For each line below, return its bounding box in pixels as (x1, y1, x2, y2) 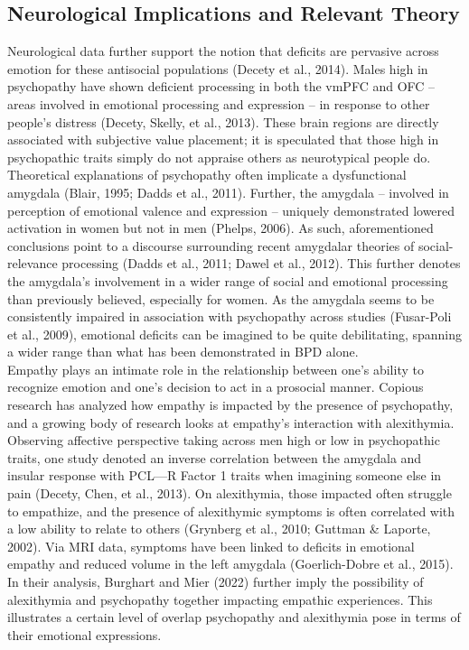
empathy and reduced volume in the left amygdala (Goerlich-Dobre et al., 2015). (7, 554, 454, 573)
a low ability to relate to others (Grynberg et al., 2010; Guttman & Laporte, (7, 519, 431, 538)
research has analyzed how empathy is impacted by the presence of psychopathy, (7, 395, 454, 414)
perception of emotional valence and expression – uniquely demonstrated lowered (7, 200, 455, 219)
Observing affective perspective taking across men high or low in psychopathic (7, 431, 440, 450)
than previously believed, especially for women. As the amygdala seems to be (7, 289, 435, 308)
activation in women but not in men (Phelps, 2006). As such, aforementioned (7, 218, 434, 237)
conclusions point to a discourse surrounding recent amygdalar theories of (7, 236, 415, 255)
